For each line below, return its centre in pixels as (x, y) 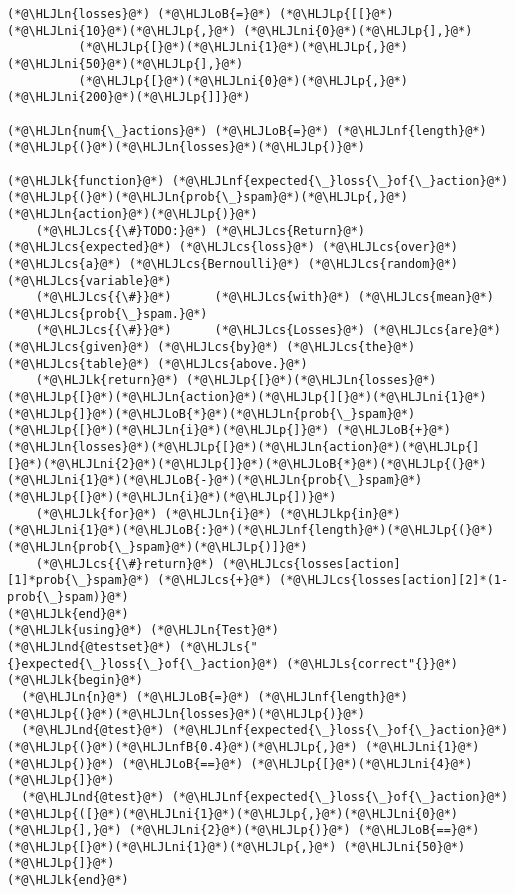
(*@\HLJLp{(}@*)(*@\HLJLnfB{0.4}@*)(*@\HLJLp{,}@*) (182, 746)
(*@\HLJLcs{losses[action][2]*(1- (394, 580)
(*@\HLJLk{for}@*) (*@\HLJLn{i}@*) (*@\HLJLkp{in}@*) (218, 513)
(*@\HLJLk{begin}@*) (75, 680)
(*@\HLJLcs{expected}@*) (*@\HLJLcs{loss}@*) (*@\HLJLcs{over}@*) (233, 247)
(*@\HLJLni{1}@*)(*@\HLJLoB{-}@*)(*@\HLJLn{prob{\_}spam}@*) (215, 480)
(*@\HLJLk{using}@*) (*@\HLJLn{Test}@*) (143, 630)
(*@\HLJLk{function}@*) (86, 180)
